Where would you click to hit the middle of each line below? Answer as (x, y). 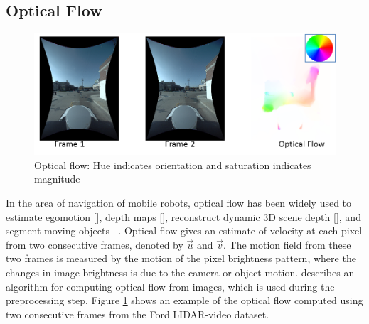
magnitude (57, 179)
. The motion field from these (287, 244)
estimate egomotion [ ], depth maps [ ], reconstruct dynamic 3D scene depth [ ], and (183, 216)
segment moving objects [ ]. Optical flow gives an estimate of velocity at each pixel (184, 231)
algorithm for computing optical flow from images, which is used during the (170, 286)
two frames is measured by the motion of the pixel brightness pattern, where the (181, 258)
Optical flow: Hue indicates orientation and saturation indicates (173, 164)
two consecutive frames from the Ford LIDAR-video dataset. (138, 314)
